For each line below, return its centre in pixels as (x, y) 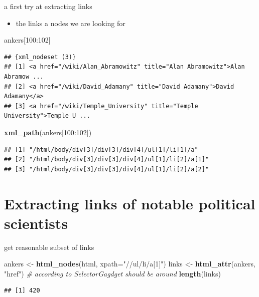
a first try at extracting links (48, 6)
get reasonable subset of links (49, 247)
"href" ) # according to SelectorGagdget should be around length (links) (112, 273)
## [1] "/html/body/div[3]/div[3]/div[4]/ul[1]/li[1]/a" (101, 150)
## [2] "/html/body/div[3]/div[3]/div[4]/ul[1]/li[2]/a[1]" (107, 160)
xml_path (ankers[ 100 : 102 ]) (48, 132)
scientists (36, 223)
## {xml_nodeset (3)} (40, 57)
